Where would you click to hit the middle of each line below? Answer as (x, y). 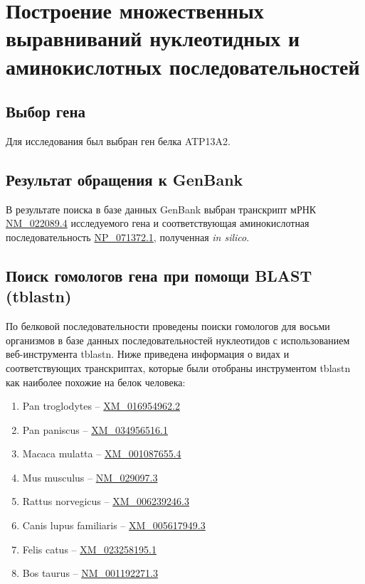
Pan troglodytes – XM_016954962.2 (101, 406)
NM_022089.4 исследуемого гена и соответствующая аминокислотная (158, 223)
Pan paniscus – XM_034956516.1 (95, 429)
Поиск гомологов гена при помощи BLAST (159, 275)
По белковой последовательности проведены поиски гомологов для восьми (168, 326)
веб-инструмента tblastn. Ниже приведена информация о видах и (148, 354)
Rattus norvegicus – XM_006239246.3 (106, 501)
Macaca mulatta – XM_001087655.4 (102, 453)
